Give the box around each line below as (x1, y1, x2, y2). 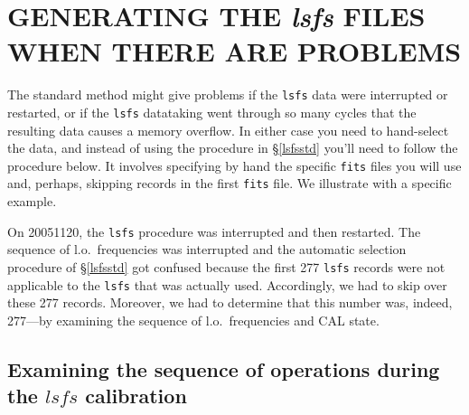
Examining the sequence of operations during (7, 354, 440, 382)
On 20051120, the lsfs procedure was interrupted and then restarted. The (7, 222, 421, 241)
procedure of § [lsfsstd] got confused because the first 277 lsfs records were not (7, 257, 446, 276)
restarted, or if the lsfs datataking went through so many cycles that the (7, 102, 417, 121)
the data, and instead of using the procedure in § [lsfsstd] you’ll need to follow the (7, 138, 458, 157)
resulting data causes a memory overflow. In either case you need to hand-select (7, 120, 449, 139)
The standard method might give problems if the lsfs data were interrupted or (7, 85, 448, 104)
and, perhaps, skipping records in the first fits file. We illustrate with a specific (7, 174, 452, 193)
